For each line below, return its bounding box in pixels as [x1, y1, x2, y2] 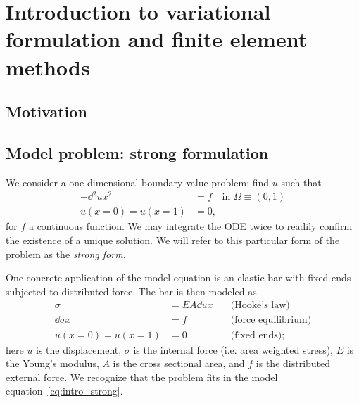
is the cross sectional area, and [113, 356, 245, 371]
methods [6, 52, 90, 81]
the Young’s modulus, [6, 356, 99, 371]
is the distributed [256, 356, 331, 371]
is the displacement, [36, 342, 122, 357]
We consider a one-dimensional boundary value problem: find [6, 174, 270, 189]
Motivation [6, 101, 87, 122]
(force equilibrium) [230, 315, 312, 326]
